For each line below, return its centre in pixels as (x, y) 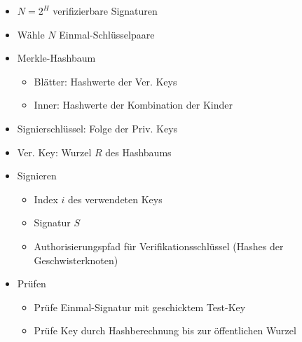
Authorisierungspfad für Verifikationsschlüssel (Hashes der (159, 246)
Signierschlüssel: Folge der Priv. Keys (97, 128)
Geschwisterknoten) (76, 260)
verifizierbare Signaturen (105, 11)
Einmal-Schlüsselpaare (107, 34)
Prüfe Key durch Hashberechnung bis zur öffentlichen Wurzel (165, 330)
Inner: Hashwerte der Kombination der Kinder (133, 105)
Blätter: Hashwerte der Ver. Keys (105, 81)
